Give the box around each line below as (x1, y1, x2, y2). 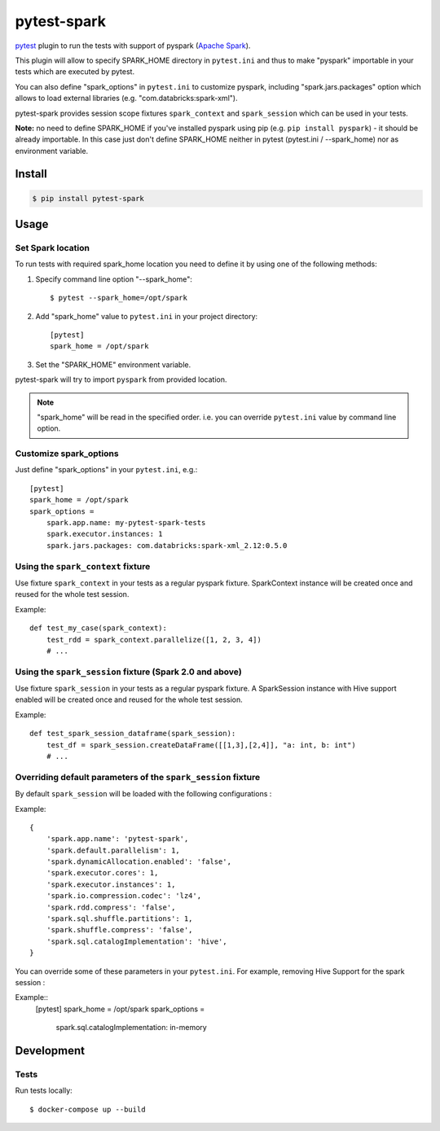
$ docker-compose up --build (29, 1104, 146, 1114)
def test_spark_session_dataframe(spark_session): (29, 729, 236, 739)
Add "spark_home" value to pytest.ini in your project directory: (35, 311, 258, 321)
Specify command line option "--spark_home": (35, 274, 193, 284)
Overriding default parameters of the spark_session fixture (15, 771, 261, 782)
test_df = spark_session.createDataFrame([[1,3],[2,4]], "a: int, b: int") (46, 740, 356, 749)
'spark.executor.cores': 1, (46, 868, 159, 878)
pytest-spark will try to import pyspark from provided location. (15, 375, 227, 384)
